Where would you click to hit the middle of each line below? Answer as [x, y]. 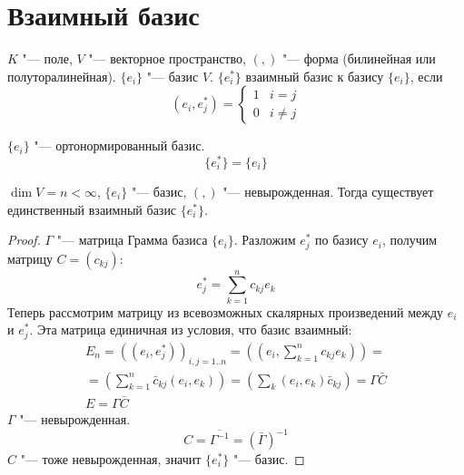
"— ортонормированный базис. [119, 145]
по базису [342, 240]
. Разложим [265, 240]
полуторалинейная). [62, 76]
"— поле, [47, 58]
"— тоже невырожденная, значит [111, 459]
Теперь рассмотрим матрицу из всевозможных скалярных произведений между [226, 311]
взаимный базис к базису [315, 76]
